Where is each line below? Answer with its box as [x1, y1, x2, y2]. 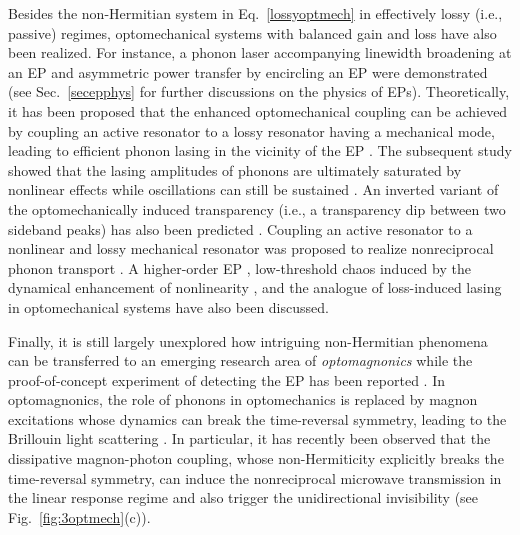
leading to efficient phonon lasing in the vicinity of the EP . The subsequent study [8, 140, 512, 161]
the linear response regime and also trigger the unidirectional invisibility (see [8, 487, 479, 508]
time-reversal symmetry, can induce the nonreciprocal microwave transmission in [8, 467, 502, 488]
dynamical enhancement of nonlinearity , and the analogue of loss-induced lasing [8, 277, 502, 298]
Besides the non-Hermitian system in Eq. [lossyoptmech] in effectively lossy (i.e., [8, 3, 503, 23]
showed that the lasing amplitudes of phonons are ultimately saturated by [8, 159, 462, 180]
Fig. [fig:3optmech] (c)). [8, 506, 151, 527]
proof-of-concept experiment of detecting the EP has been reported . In [8, 369, 445, 390]
